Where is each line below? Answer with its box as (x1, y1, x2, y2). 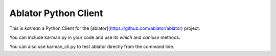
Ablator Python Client (9, 8, 103, 19)
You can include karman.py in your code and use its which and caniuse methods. (9, 34, 181, 40)
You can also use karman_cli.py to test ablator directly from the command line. (9, 43, 175, 50)
